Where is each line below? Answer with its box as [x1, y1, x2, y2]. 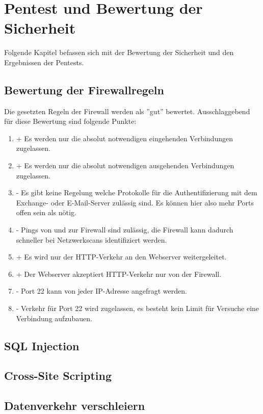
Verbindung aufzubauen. [16, 313, 92, 323]
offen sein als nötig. [16, 207, 76, 218]
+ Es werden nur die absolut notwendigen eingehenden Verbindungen [16, 133, 233, 143]
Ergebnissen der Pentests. [4, 57, 84, 67]
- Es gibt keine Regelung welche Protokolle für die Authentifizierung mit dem [16, 187, 257, 198]
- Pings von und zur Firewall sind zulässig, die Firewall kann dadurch [16, 224, 233, 235]
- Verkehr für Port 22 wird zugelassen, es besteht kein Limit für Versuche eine [16, 303, 259, 314]
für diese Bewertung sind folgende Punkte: [4, 116, 137, 126]
